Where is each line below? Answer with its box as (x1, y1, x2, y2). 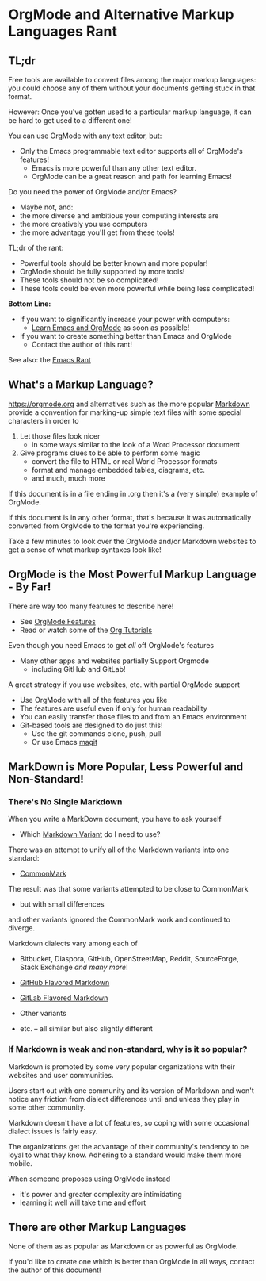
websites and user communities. (8, 1070, 114, 1080)
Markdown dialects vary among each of (8, 938, 139, 949)
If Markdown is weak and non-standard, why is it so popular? (8, 1044, 248, 1055)
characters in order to (8, 416, 79, 425)
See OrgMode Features (19, 616, 97, 626)
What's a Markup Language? (8, 378, 154, 392)
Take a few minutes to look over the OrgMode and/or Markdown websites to (8, 536, 256, 546)
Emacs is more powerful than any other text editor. (31, 163, 196, 172)
